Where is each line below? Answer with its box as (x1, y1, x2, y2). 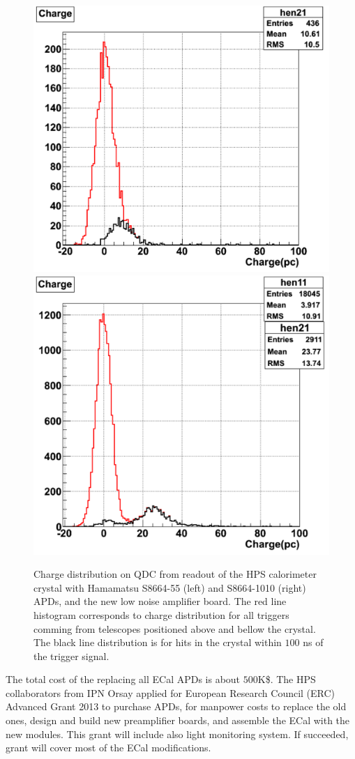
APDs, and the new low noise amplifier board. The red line (33, 594, 287, 608)
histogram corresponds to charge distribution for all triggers (33, 607, 289, 622)
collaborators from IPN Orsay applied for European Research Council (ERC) (6, 685, 335, 700)
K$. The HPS (257, 672, 316, 687)
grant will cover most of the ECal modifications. (6, 740, 211, 755)
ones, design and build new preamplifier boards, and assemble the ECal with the (6, 713, 350, 728)
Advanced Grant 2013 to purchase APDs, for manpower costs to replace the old (6, 699, 347, 714)
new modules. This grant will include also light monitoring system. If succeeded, (6, 726, 349, 741)
